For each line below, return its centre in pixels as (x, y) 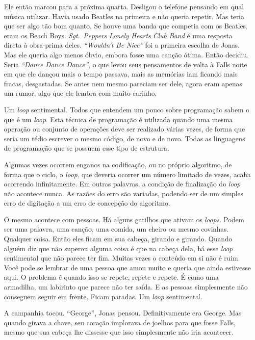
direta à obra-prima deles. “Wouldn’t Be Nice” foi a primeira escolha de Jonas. (122, 45)
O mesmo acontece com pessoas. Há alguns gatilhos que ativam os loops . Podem (124, 219)
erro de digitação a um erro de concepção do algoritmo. (87, 203)
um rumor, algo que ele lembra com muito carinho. (80, 93)
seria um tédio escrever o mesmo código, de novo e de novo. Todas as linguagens (125, 138)
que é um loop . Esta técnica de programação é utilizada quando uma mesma (118, 119)
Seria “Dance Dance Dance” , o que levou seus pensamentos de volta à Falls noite (126, 64)
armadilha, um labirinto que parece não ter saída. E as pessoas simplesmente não (126, 287)
